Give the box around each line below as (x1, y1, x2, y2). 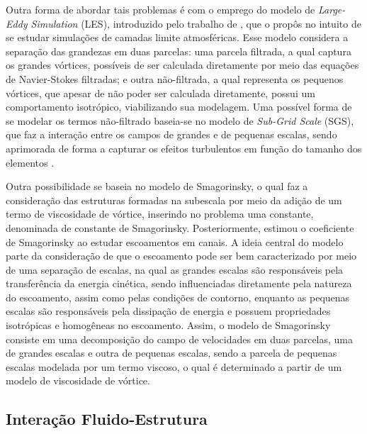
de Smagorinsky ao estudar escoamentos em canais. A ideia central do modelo (6, 234, 344, 249)
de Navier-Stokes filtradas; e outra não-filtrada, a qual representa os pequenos (6, 71, 344, 86)
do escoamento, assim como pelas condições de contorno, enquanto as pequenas (6, 289, 350, 304)
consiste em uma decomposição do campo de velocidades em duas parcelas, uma (6, 331, 354, 346)
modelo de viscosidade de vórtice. (6, 373, 150, 388)
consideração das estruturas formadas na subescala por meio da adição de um (6, 192, 342, 207)
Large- (317, 2, 346, 16)
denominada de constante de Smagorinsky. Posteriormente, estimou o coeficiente (6, 220, 354, 235)
